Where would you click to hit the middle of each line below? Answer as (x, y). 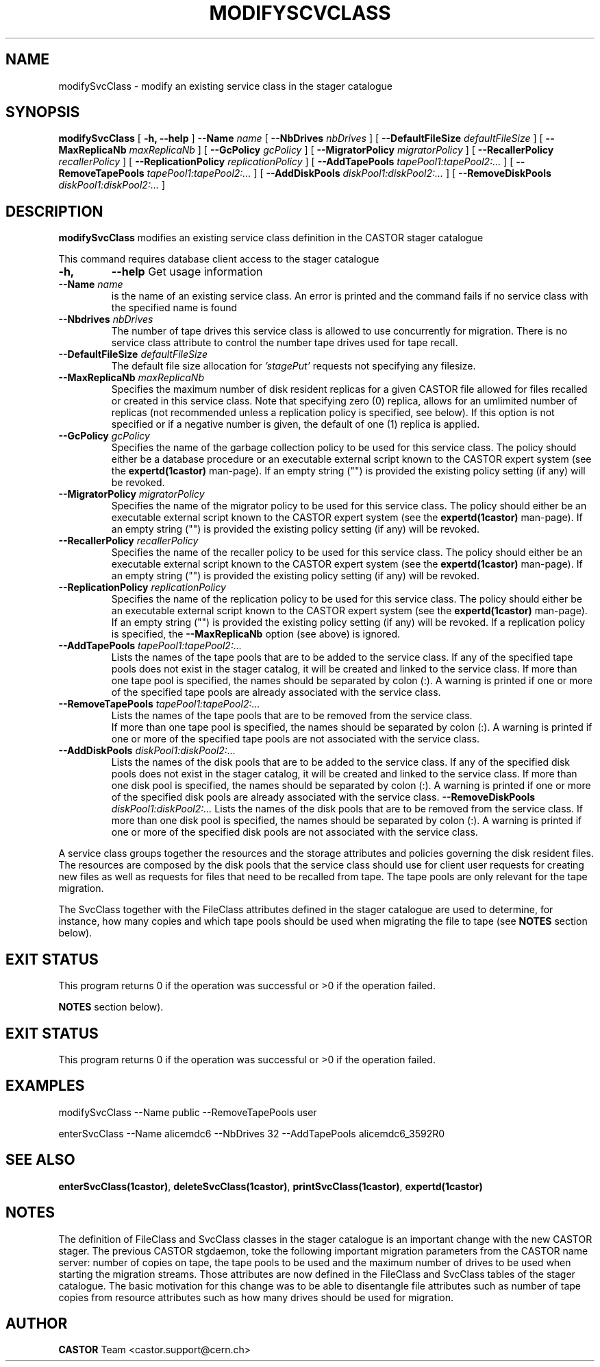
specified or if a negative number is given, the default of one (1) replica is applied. (296, 424)
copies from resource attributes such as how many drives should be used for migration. (256, 1297)
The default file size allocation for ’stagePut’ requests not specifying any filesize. (293, 366)
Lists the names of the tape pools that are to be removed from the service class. (292, 716)
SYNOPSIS (43, 112)
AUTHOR (37, 1323)
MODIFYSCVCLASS (300, 13)
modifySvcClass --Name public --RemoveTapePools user (188, 1112)
